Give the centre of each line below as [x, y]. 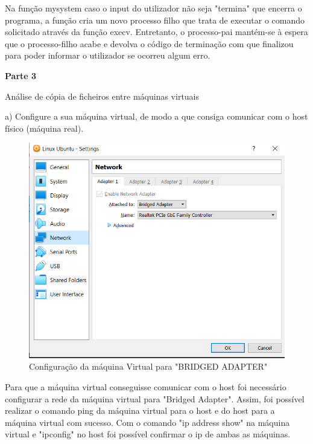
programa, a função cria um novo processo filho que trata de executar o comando [155, 20]
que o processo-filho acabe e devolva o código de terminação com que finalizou [149, 43]
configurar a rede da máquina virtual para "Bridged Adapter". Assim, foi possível [155, 398]
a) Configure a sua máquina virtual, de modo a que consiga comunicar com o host [156, 116]
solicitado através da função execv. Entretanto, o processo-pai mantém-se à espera [156, 32]
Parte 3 [21, 75]
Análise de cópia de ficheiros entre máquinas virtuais [102, 96]
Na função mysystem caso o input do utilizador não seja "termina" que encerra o [153, 8]
